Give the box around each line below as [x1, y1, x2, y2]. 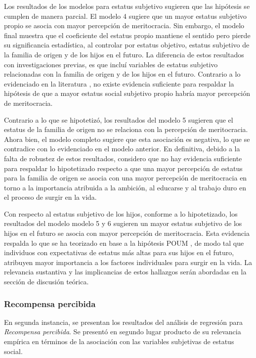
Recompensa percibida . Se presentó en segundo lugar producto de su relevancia [4, 326, 241, 337]
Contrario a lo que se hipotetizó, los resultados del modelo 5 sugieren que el [4, 114, 233, 125]
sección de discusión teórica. [4, 276, 89, 287]
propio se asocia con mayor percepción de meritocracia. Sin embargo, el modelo [4, 20, 245, 31]
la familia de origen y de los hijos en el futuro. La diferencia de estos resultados [4, 49, 244, 59]
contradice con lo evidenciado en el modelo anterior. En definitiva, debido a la [4, 143, 240, 154]
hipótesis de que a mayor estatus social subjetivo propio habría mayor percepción [4, 88, 251, 98]
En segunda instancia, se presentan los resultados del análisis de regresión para [4, 316, 243, 327]
